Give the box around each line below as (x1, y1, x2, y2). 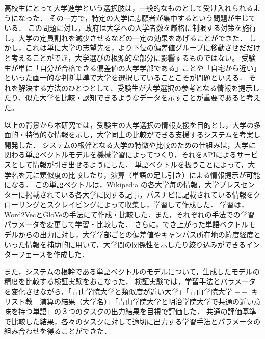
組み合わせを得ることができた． (4, 326, 111, 336)
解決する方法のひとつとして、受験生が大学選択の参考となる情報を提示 (18, 82, 253, 93)
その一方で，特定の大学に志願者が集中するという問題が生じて (49, 12, 256, 23)
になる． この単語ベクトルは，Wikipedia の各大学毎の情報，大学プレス (4, 179, 241, 190)
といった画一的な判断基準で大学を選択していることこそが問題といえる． (4, 72, 247, 83)
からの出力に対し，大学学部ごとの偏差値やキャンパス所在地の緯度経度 (18, 229, 254, 240)
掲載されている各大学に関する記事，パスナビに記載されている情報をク (25, 189, 261, 200)
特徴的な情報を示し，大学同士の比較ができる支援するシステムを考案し (25, 129, 261, 140)
